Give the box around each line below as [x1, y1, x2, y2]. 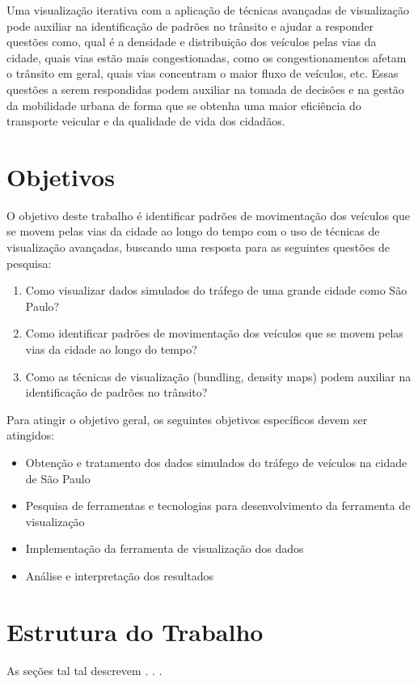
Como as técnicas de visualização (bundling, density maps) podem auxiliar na [25, 367, 412, 384]
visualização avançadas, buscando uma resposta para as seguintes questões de [6, 239, 391, 256]
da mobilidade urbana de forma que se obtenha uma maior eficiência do [6, 96, 361, 113]
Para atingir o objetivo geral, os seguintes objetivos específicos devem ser [6, 410, 368, 427]
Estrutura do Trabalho [6, 614, 264, 648]
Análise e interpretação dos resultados [25, 567, 213, 584]
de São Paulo [25, 469, 91, 486]
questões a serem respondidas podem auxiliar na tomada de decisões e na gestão [6, 80, 404, 97]
